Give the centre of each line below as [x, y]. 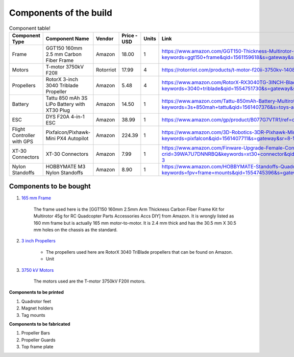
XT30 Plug [58, 110]
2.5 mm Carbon [64, 54]
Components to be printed [36, 292]
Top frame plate [37, 347]
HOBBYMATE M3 [66, 167]
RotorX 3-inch [62, 79]
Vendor [105, 38]
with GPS [23, 141]
